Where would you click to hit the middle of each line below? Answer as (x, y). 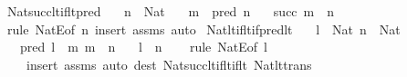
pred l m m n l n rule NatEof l (143, 47)
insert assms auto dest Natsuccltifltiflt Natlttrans (169, 64)
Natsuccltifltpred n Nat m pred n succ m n (171, 11)
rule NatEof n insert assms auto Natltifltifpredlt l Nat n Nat (203, 29)
